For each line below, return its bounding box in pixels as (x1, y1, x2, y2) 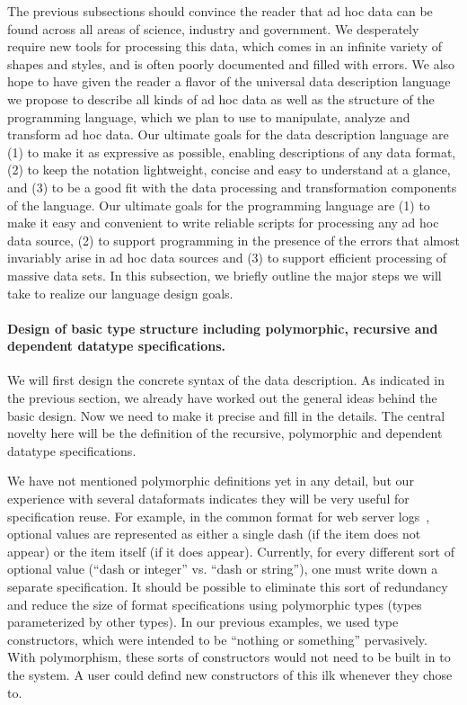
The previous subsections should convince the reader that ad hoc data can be (7, 2, 433, 20)
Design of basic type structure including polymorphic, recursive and (7, 318, 438, 337)
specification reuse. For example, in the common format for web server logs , (7, 506, 430, 525)
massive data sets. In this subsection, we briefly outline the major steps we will (7, 265, 442, 284)
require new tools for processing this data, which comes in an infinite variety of (7, 37, 442, 56)
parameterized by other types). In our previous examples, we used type (7, 612, 399, 631)
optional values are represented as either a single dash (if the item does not (7, 524, 421, 543)
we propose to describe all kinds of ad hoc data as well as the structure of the (7, 89, 435, 108)
